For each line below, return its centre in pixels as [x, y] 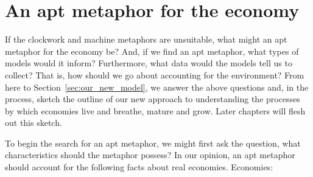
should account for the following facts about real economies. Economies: [139, 167]
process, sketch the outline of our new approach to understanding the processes [153, 99]
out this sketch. [33, 123]
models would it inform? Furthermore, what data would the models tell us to [149, 63]
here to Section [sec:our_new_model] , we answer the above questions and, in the [157, 87]
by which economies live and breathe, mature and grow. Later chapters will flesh [155, 110]
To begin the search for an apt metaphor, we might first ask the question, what [153, 143]
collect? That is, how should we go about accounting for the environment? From [155, 75]
